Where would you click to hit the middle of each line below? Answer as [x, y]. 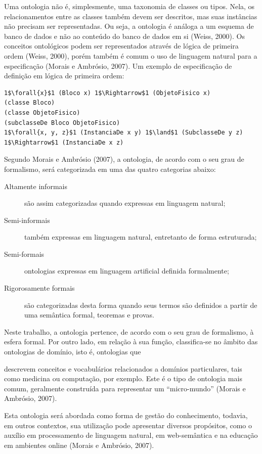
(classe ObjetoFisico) [42, 112]
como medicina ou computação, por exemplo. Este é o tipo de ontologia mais [123, 378]
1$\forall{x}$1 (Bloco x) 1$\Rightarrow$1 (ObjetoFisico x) [107, 93]
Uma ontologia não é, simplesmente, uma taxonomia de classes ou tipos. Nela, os [129, 6]
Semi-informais [27, 220]
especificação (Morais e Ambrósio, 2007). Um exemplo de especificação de [118, 65]
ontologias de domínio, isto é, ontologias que [73, 352]
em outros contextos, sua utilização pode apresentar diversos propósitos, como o [128, 425]
